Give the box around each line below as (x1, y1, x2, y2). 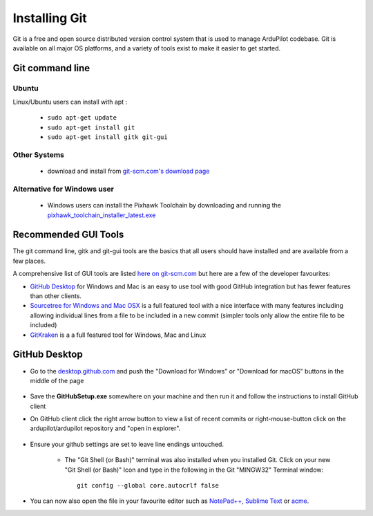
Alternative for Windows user (12, 184, 114, 194)
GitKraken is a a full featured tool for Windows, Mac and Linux (30, 331, 207, 339)
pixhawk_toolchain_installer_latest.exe (47, 211, 156, 219)
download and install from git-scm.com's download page (47, 167, 210, 176)
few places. (12, 257, 46, 265)
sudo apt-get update (47, 114, 117, 122)
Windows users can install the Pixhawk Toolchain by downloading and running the (47, 201, 281, 210)
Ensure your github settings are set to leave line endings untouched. (30, 440, 224, 448)
